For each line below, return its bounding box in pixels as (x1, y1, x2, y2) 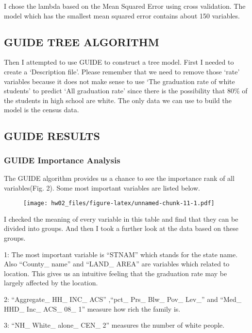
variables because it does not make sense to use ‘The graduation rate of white (4, 76, 235, 86)
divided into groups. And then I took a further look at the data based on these (4, 223, 238, 233)
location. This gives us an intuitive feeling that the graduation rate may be (4, 268, 227, 278)
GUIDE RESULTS (4, 128, 100, 143)
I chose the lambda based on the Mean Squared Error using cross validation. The (4, 1, 246, 11)
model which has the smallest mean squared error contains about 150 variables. (4, 10, 240, 20)
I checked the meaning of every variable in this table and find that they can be (4, 213, 238, 224)
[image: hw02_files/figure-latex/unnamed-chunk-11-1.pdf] (23, 200, 215, 207)
